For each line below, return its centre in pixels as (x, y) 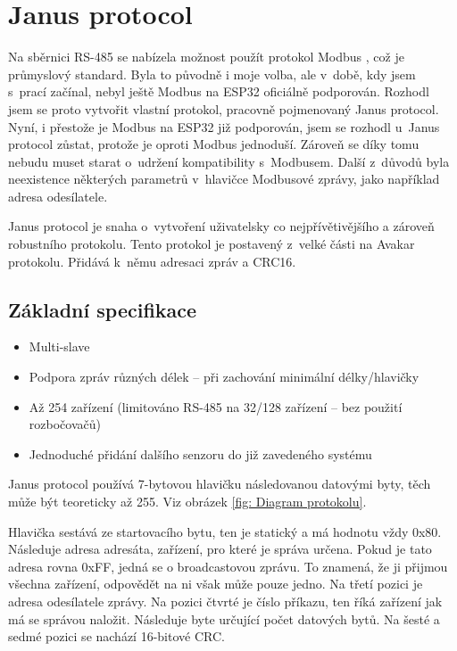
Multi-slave (59, 346)
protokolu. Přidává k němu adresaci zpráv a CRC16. (152, 261)
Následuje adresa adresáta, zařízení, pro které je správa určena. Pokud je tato (220, 549)
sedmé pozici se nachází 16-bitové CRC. (116, 636)
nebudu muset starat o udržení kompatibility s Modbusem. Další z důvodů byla (229, 161)
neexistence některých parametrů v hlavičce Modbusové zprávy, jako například (224, 179)
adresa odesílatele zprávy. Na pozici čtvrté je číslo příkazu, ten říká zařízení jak (225, 601)
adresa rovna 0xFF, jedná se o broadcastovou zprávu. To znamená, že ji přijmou (228, 566)
